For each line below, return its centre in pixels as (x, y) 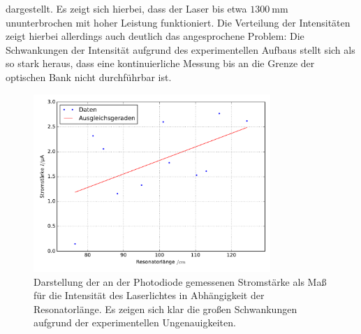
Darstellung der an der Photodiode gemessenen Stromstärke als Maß (180, 281)
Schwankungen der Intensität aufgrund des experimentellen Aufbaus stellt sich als (180, 49)
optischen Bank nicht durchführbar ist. (89, 77)
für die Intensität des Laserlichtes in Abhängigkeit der (149, 295)
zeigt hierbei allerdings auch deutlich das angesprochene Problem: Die (155, 36)
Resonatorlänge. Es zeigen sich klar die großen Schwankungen (165, 308)
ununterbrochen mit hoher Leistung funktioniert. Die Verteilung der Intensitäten (178, 22)
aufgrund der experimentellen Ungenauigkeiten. (135, 322)
